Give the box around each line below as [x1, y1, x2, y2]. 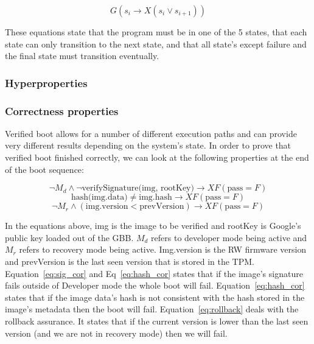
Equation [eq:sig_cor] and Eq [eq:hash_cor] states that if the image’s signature [5, 267, 303, 279]
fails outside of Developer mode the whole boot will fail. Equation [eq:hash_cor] [5, 279, 305, 292]
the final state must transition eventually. [5, 49, 159, 62]
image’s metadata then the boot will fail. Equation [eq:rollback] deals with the [5, 303, 299, 315]
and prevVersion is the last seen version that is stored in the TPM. [5, 255, 254, 267]
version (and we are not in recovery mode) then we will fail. [5, 326, 228, 339]
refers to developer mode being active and [151, 231, 307, 244]
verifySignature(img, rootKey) [82, 184, 194, 193]
